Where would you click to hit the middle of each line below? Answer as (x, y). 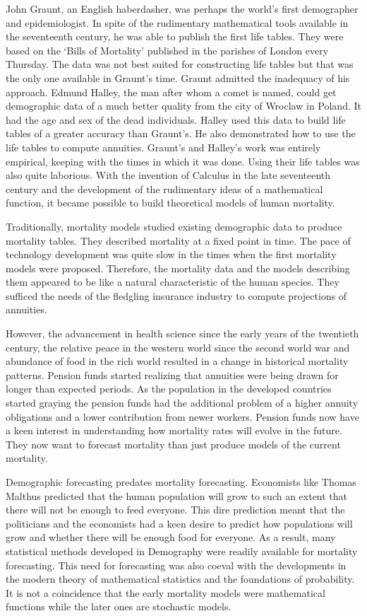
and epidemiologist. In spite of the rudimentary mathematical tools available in (177, 22)
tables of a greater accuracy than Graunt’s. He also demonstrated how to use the (181, 133)
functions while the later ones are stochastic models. (119, 606)
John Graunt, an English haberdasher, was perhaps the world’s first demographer (182, 8)
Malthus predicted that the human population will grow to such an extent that (177, 495)
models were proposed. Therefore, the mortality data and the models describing (178, 268)
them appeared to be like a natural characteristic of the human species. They (173, 282)
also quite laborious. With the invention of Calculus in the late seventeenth (168, 175)
